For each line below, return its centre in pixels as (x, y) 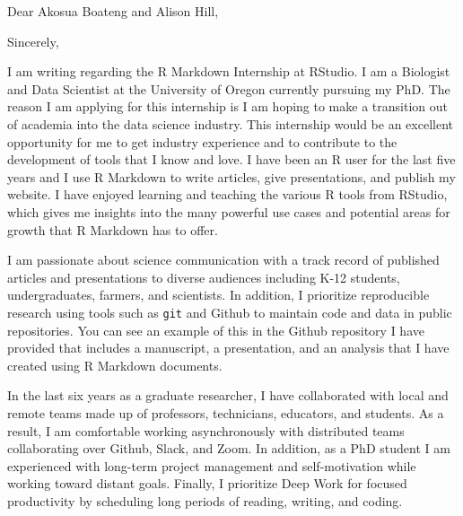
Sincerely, (33, 41)
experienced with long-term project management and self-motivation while (212, 465)
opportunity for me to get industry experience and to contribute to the (202, 141)
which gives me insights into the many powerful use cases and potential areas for (229, 211)
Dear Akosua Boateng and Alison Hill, (113, 11)
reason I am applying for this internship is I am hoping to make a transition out (227, 106)
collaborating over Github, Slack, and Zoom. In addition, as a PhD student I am (229, 448)
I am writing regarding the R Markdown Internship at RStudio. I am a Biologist (229, 71)
